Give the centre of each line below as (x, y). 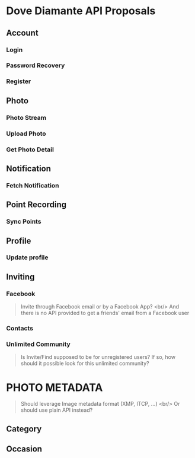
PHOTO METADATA (55, 387)
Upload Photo (26, 133)
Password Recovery (36, 65)
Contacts (20, 329)
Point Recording (36, 205)
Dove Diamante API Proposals (81, 11)
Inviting (20, 277)
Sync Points (24, 222)
